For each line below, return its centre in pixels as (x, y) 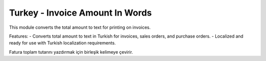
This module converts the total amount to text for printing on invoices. (80, 27)
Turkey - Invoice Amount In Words (81, 13)
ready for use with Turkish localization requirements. (62, 43)
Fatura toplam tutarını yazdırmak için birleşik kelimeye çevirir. (71, 52)
